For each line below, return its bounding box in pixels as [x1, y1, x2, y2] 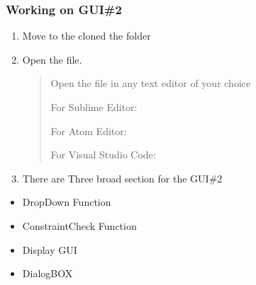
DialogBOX [22, 266, 73, 281]
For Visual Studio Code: [50, 147, 156, 162]
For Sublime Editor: [50, 100, 138, 114]
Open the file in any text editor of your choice [50, 76, 251, 91]
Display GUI [22, 242, 77, 257]
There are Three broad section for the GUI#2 [22, 170, 223, 185]
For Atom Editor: [50, 123, 127, 138]
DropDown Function [22, 194, 111, 209]
